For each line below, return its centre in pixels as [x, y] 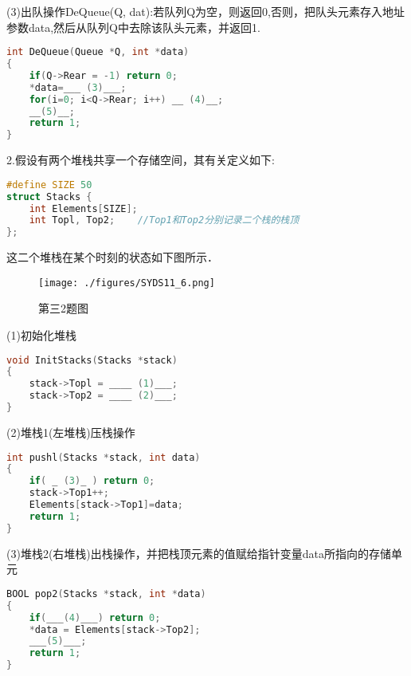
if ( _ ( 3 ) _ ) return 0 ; [92, 481]
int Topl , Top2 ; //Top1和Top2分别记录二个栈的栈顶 [164, 220]
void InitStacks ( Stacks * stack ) [92, 360]
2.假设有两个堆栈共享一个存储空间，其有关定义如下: [141, 160]
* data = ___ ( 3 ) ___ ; [78, 87]
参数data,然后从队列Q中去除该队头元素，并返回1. [133, 27]
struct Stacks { [49, 197]
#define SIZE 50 [49, 185]
